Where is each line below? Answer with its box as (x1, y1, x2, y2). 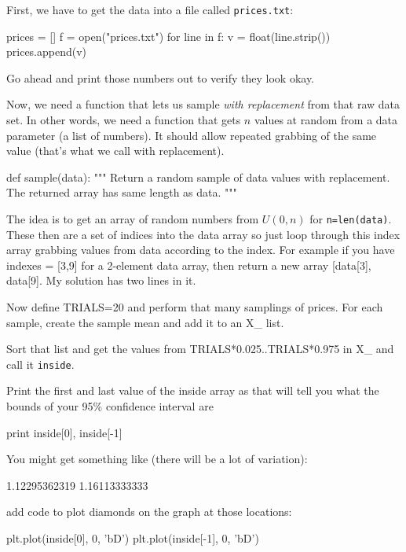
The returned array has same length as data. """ (6, 184, 237, 201)
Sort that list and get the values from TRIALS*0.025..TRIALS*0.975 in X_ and (6, 340, 394, 357)
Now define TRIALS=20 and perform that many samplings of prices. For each (6, 299, 383, 315)
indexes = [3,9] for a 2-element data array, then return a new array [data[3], (6, 256, 371, 273)
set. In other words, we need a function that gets (6, 112, 241, 128)
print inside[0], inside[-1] (6, 424, 123, 440)
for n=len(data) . (309, 211, 392, 226)
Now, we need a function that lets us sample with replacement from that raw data (6, 96, 401, 112)
